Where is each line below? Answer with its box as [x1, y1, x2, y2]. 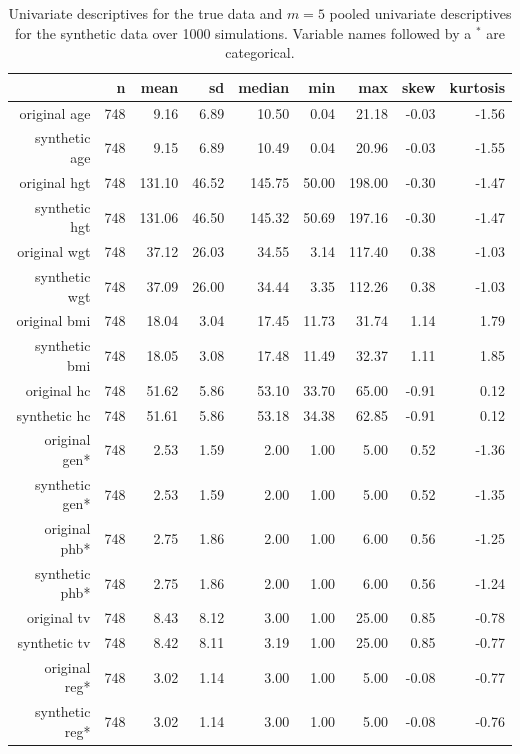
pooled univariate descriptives [329, 3, 512, 23]
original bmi [16, 310, 91, 331]
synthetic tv [17, 632, 91, 653]
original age [19, 102, 91, 123]
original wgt [17, 241, 91, 262]
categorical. [225, 42, 295, 63]
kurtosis [449, 76, 505, 97]
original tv [26, 607, 91, 628]
